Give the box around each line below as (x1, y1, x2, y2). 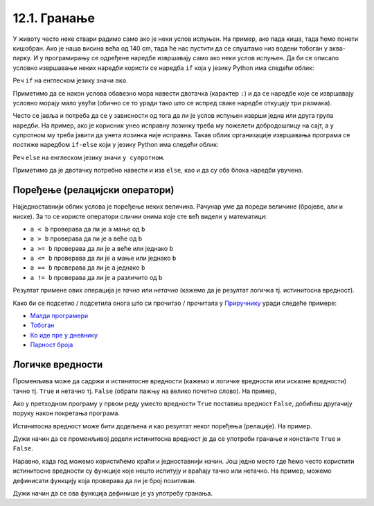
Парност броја (30, 340, 73, 349)
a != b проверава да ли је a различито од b (30, 273, 163, 281)
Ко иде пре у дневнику (30, 331, 98, 339)
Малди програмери (30, 312, 89, 320)
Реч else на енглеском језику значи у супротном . (12, 153, 165, 162)
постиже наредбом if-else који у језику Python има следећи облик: (12, 141, 219, 149)
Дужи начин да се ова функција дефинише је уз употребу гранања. (12, 489, 213, 498)
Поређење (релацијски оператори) (12, 184, 175, 196)
